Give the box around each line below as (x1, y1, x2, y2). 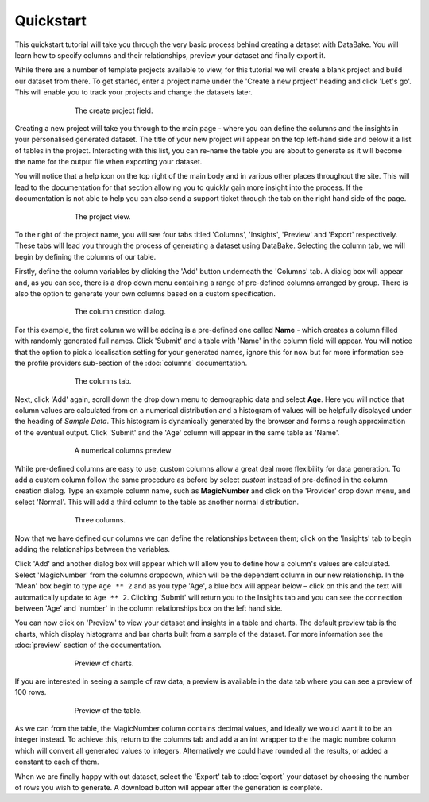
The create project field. (74, 106, 153, 115)
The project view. (74, 211, 131, 222)
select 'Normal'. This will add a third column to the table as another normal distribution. (14, 497, 300, 507)
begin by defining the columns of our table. (14, 252, 157, 261)
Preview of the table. (74, 705, 142, 715)
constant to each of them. (14, 757, 99, 766)
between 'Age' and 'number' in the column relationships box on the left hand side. (14, 603, 283, 613)
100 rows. (14, 688, 47, 697)
